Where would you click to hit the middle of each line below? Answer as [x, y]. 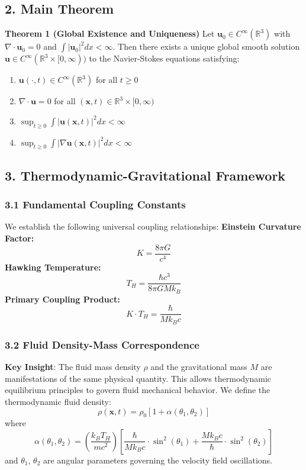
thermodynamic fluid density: [58, 401]
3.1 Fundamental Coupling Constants [95, 205]
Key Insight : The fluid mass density [73, 367]
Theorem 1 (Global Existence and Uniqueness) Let [110, 33]
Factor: [20, 238]
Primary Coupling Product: [62, 299]
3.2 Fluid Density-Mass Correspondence [102, 344]
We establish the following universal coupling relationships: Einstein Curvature [153, 226]
